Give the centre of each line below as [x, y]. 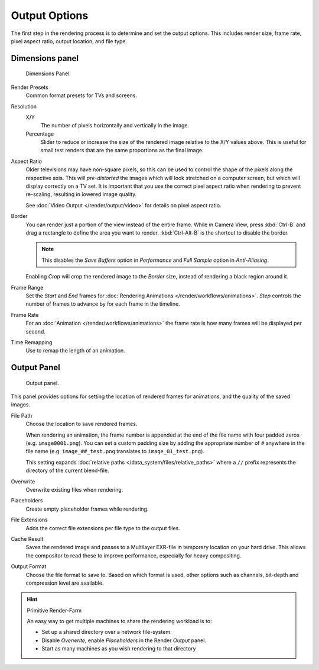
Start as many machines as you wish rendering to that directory [119, 649]
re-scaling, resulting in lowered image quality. [81, 194]
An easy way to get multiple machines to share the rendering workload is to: [119, 621]
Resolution [24, 106]
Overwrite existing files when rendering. [74, 489]
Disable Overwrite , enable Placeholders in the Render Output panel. [124, 640]
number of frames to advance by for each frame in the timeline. [103, 304]
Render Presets [30, 87]
